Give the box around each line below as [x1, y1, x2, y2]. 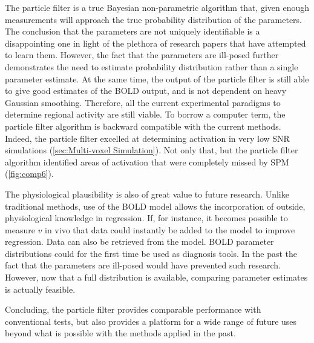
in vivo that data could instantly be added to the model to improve [45, 223, 295, 236]
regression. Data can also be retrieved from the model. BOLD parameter [5, 235, 274, 248]
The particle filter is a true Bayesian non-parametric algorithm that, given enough [5, 1, 310, 13]
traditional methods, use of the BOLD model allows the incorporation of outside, [5, 199, 306, 212]
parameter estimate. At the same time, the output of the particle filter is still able [5, 72, 309, 85]
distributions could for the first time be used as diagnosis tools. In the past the [5, 247, 298, 259]
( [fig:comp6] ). [5, 167, 54, 180]
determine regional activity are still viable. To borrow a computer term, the [5, 108, 286, 121]
